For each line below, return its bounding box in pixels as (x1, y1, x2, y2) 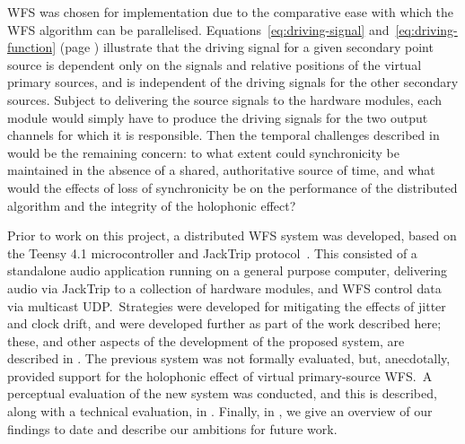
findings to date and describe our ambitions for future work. (7, 419, 338, 438)
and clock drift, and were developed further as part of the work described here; (7, 314, 442, 333)
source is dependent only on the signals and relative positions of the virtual (7, 55, 422, 74)
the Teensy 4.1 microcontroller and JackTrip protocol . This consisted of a (7, 243, 417, 262)
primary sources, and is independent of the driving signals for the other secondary (7, 73, 459, 91)
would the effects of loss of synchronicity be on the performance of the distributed (7, 178, 458, 196)
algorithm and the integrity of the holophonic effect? (7, 196, 296, 214)
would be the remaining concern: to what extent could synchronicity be (7, 143, 399, 161)
